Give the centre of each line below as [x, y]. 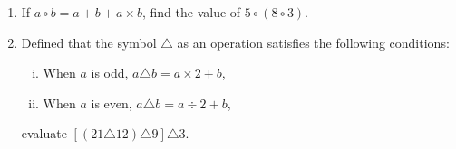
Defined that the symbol [89, 42]
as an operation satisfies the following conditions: [313, 42]
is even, [112, 102]
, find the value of [191, 12]
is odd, [110, 73]
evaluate [44, 133]
